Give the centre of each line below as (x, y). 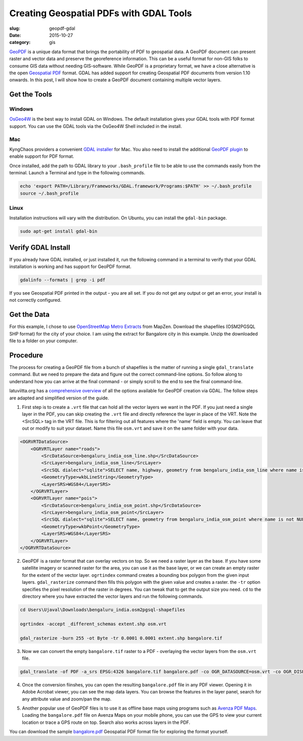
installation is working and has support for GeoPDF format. (70, 267)
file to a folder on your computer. (43, 341)
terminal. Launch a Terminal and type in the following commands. (77, 173)
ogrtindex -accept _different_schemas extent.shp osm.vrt (93, 624)
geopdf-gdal (62, 28)
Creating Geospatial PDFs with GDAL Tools (100, 13)
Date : (15, 35)
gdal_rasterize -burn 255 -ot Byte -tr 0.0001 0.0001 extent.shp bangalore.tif (121, 638)
